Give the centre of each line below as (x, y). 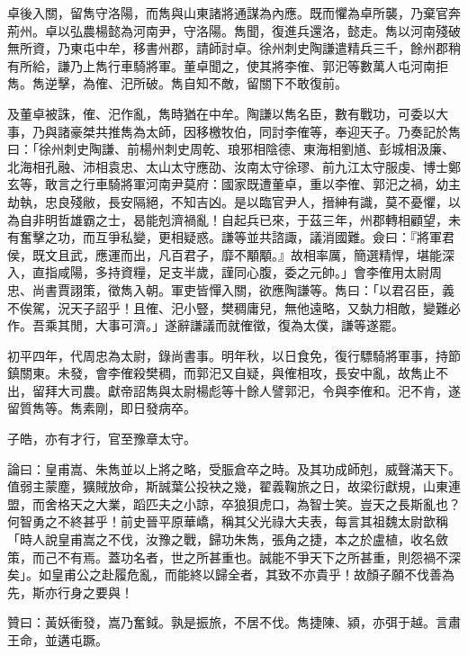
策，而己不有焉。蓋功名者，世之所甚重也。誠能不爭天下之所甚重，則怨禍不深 (234, 556)
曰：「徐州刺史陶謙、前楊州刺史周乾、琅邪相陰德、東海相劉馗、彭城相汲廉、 (231, 149)
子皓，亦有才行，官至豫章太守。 (102, 439)
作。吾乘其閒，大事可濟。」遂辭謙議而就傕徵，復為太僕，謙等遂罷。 (206, 325)
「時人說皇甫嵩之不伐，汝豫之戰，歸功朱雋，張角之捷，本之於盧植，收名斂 (228, 539)
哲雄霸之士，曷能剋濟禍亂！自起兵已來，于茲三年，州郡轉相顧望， (252, 219)
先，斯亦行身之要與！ (70, 592)
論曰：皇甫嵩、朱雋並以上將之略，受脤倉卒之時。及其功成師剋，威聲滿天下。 (234, 468)
